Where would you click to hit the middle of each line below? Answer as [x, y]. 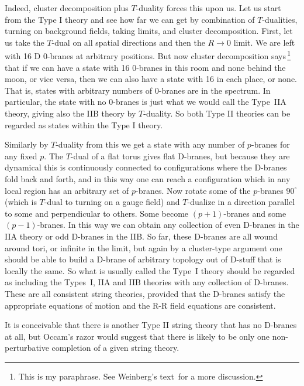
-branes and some [255, 213]
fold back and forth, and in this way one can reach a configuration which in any [148, 178]
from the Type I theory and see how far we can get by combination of [130, 19]
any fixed [21, 156]
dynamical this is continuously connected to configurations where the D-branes [146, 167]
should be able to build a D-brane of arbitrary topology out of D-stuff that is [143, 259]
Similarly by [27, 144]
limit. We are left [264, 42]
